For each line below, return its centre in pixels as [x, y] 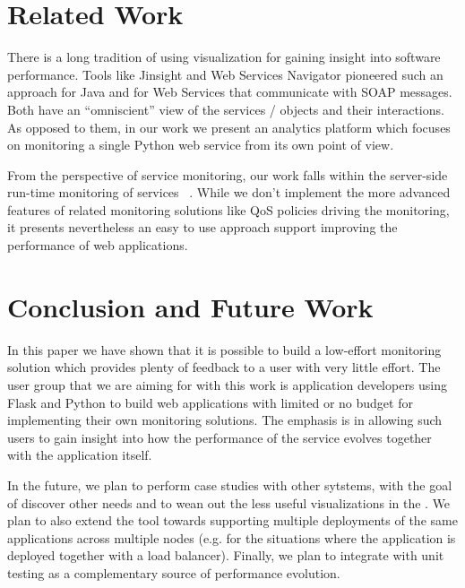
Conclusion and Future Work [190, 306]
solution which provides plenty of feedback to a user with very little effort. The [224, 367]
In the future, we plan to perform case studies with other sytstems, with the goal [230, 484]
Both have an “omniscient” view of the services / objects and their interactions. [226, 109]
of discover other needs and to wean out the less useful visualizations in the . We [229, 502]
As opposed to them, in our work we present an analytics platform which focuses [229, 127]
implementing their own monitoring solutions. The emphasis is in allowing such [225, 420]
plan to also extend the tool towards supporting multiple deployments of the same [232, 520]
